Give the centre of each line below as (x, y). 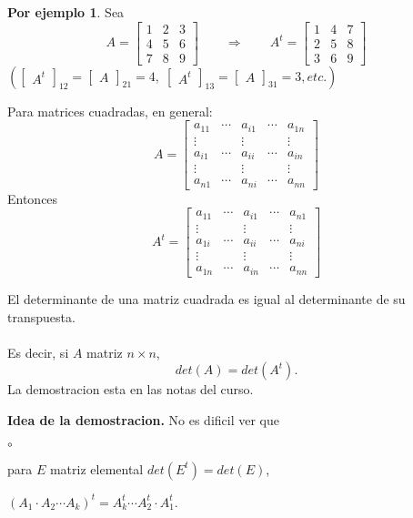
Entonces (33, 198)
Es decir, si (38, 352)
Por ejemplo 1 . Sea (66, 12)
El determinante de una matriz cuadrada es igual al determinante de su (206, 298)
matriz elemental (96, 468)
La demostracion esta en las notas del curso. (131, 389)
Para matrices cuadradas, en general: (110, 111)
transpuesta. (41, 316)
